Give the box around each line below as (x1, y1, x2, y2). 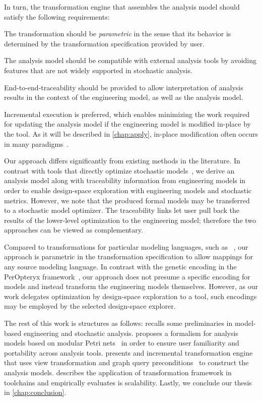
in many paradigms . (4, 138, 69, 149)
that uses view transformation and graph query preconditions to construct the (4, 357, 249, 368)
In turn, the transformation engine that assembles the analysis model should (4, 2, 240, 12)
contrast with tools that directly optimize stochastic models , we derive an (4, 165, 235, 176)
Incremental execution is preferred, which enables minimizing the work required (4, 108, 250, 119)
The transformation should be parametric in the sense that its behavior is (4, 28, 231, 39)
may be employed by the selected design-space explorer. (4, 301, 176, 311)
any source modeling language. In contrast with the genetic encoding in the (4, 261, 237, 272)
